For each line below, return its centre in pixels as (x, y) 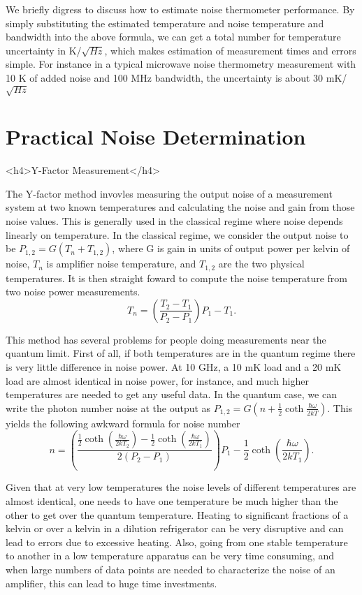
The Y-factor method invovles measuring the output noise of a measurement (169, 193)
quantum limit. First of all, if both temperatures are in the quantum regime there (181, 353)
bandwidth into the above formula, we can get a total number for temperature (173, 37)
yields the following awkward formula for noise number (123, 423)
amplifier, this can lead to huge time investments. (111, 583)
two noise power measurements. (73, 292)
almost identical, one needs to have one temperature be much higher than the (172, 500)
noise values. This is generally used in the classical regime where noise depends (174, 221)
